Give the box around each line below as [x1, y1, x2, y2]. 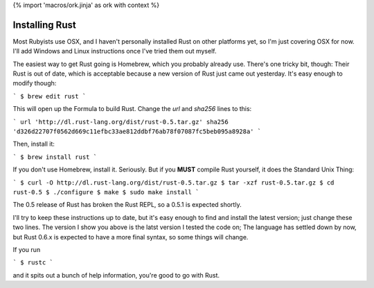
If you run [12, 245, 41, 253]
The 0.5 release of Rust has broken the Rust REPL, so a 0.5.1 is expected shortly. [12, 201, 242, 209]
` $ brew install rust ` [12, 153, 97, 161]
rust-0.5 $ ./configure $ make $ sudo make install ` [12, 188, 199, 196]
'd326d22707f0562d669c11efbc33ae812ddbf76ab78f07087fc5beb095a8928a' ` [12, 128, 262, 135]
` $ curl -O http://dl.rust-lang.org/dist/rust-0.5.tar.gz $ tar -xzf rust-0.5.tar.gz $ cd [12, 178, 335, 187]
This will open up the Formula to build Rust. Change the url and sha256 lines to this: [12, 105, 252, 113]
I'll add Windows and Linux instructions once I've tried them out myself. [12, 47, 217, 56]
